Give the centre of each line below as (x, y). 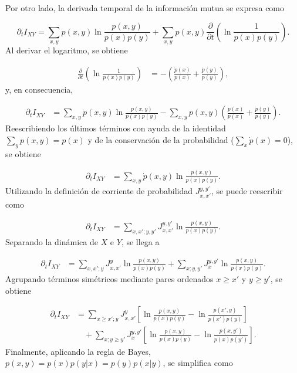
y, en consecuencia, (39, 89)
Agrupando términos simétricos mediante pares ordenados (109, 279)
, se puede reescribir (247, 191)
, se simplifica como (198, 363)
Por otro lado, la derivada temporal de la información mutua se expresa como (145, 8)
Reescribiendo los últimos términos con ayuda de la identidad (116, 128)
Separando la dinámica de (52, 241)
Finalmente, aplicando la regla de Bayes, (78, 351)
